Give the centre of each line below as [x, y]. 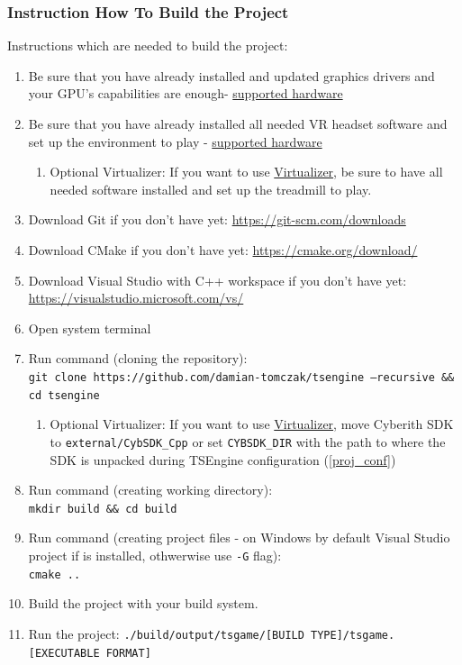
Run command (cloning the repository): [138, 358]
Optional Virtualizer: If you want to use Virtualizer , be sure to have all [246, 172]
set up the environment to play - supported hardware [175, 141]
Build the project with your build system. [143, 603]
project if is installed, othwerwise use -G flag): [155, 555]
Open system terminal [90, 328]
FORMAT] [128, 653]
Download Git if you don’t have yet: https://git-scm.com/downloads [217, 219]
